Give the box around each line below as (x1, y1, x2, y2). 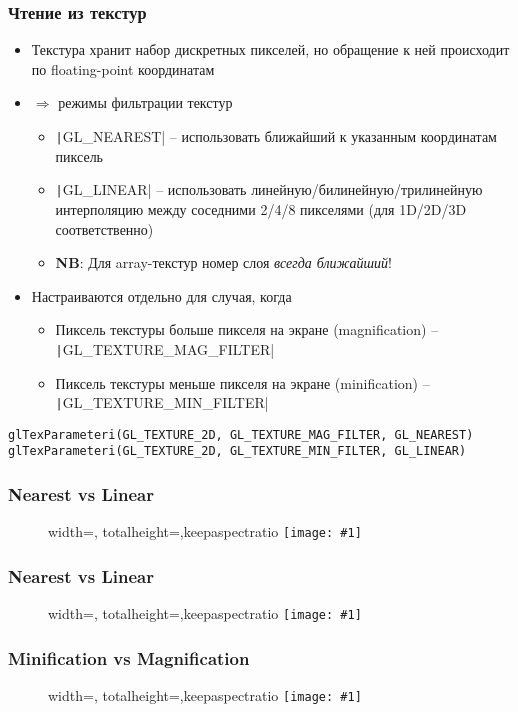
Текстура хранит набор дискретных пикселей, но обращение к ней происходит (31, 39, 510, 60)
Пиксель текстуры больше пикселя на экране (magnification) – (55, 319, 439, 340)
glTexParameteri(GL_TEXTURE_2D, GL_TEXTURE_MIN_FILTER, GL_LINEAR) (8, 444, 467, 459)
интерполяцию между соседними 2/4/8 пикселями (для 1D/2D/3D (55, 198, 467, 219)
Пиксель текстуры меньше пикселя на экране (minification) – (55, 372, 430, 393)
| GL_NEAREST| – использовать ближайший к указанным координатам (55, 126, 497, 146)
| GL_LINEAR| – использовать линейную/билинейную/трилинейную (55, 179, 483, 200)
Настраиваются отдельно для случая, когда (31, 285, 292, 306)
